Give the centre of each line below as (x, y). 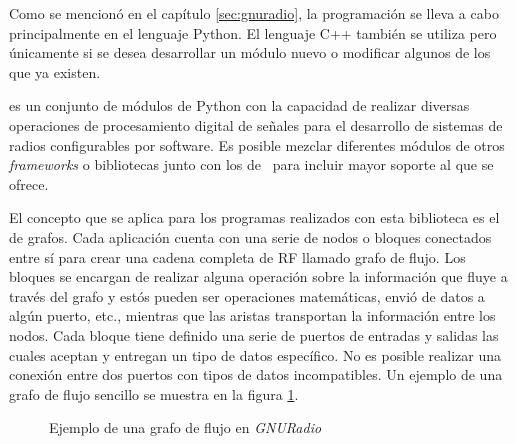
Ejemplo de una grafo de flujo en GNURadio (185, 427)
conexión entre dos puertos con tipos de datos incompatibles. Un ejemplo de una (256, 374)
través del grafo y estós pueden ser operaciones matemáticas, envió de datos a (247, 295)
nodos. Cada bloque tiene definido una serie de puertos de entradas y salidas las (254, 334)
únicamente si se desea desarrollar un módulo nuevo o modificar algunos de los (250, 52)
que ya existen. (55, 71)
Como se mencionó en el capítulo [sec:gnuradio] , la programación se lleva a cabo (254, 13)
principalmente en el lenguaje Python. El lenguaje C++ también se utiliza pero (253, 32)
